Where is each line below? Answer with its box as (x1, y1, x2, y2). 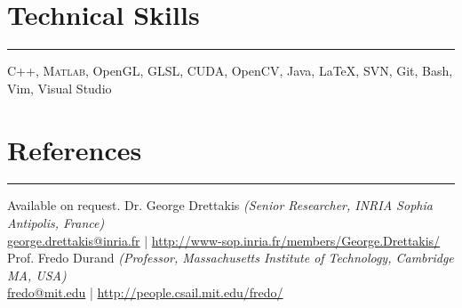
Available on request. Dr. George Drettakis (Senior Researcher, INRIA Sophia (7, 196, 433, 215)
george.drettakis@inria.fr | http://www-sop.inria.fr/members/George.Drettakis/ (7, 231, 441, 249)
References (7, 131, 142, 167)
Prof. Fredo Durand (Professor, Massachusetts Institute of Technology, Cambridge (7, 248, 454, 267)
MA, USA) (7, 265, 67, 284)
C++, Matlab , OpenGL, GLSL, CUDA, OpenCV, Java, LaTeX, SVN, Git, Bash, (7, 61, 453, 80)
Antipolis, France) (7, 214, 105, 232)
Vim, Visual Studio (7, 78, 112, 97)
